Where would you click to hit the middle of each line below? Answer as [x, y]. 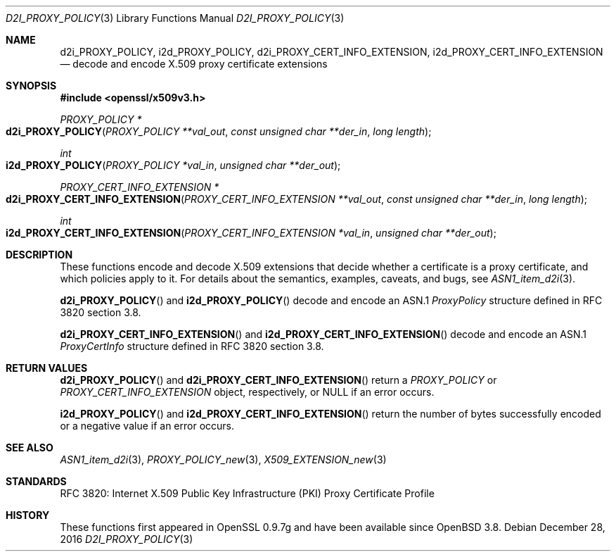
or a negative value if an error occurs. [147, 426]
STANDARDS [36, 481]
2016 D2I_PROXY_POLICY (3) [127, 539]
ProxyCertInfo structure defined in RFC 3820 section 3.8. [192, 346]
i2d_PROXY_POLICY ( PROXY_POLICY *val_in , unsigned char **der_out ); [173, 165]
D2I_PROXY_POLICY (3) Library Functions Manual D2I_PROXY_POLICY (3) [175, 18]
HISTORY [28, 515]
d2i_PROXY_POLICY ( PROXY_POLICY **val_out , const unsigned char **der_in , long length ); [219, 131]
